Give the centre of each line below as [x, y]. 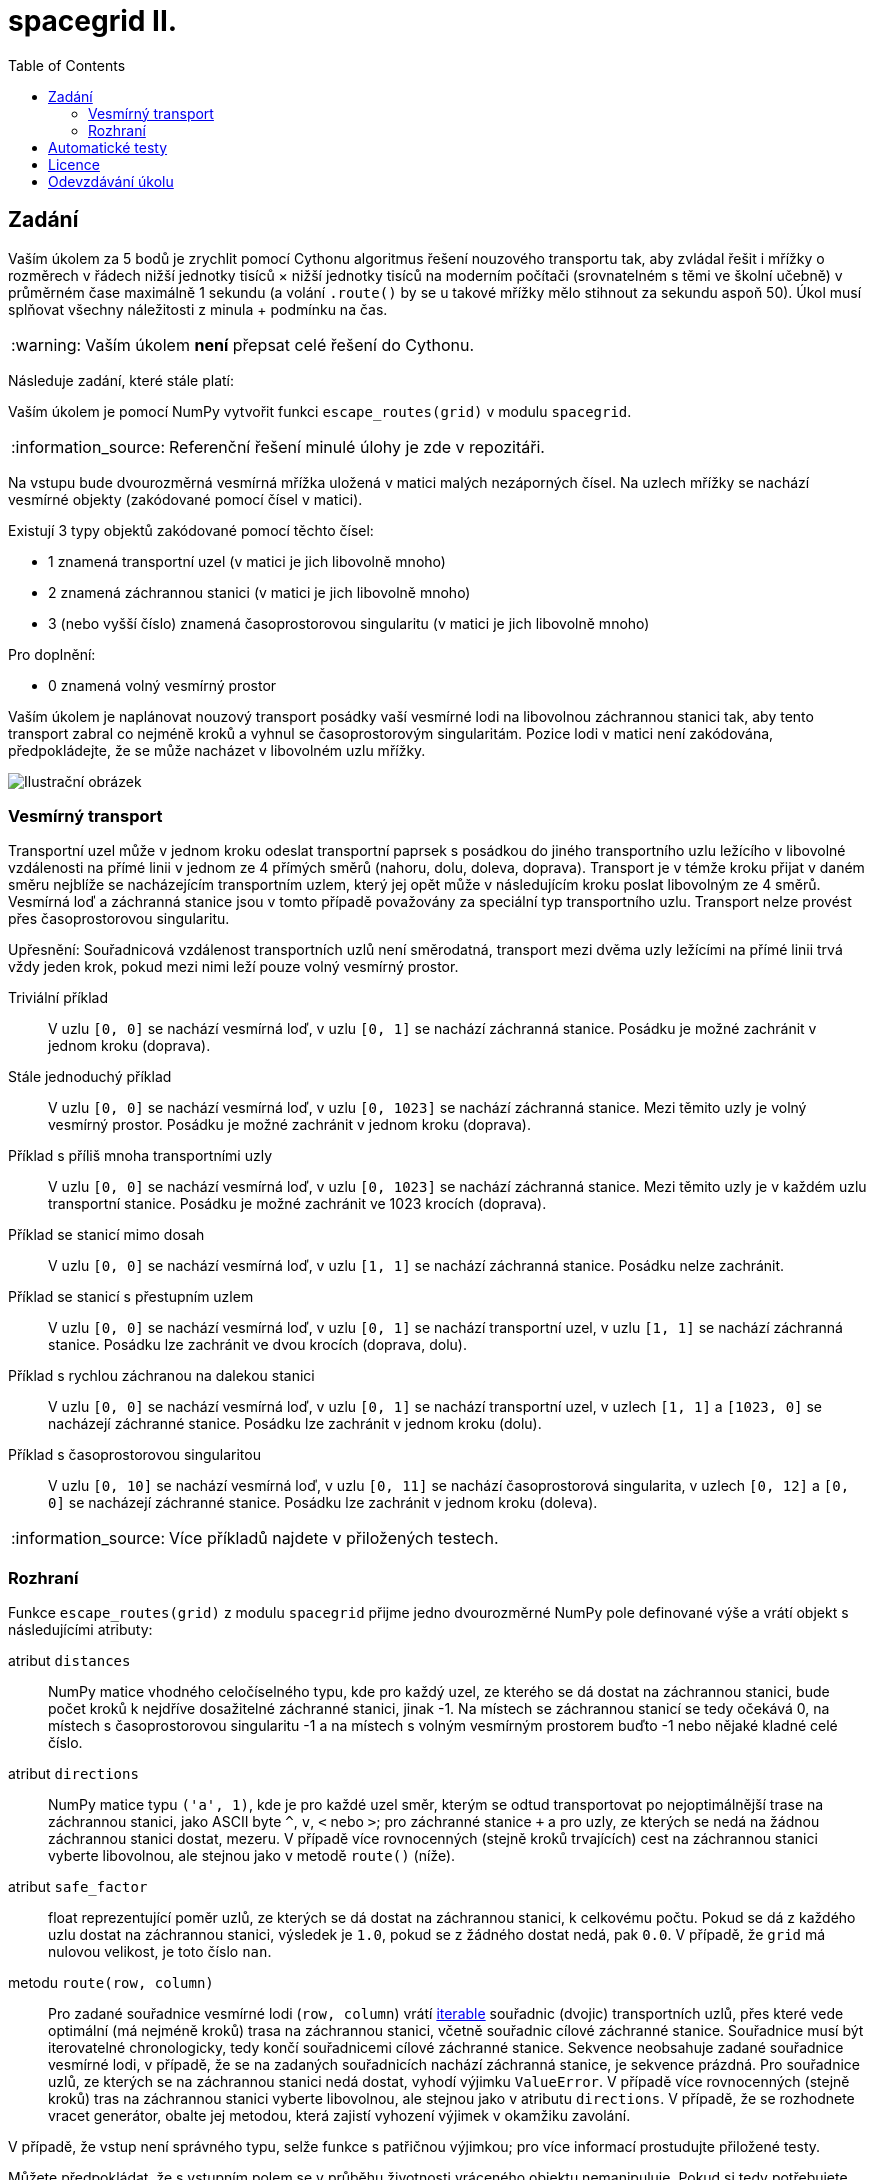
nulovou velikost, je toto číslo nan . [160, 1952]
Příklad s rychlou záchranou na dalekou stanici [161, 1376]
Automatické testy [108, 147]
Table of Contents [67, 65]
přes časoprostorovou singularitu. [119, 919]
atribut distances [69, 1661]
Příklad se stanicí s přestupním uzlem [131, 1297]
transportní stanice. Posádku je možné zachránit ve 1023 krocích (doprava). [297, 1204]
